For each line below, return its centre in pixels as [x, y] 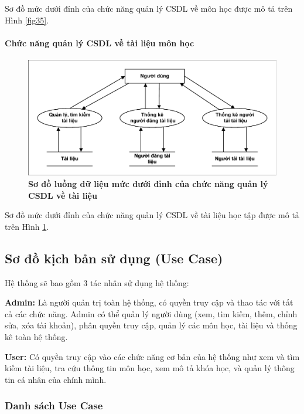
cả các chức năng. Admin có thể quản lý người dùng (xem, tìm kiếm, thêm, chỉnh [151, 313]
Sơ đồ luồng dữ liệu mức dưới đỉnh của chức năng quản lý [148, 184]
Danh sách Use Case [54, 405]
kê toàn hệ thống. [36, 337]
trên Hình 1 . [27, 226]
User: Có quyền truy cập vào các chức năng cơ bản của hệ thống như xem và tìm [152, 356]
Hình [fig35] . [27, 20]
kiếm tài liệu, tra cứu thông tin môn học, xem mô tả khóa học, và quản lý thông [150, 368]
